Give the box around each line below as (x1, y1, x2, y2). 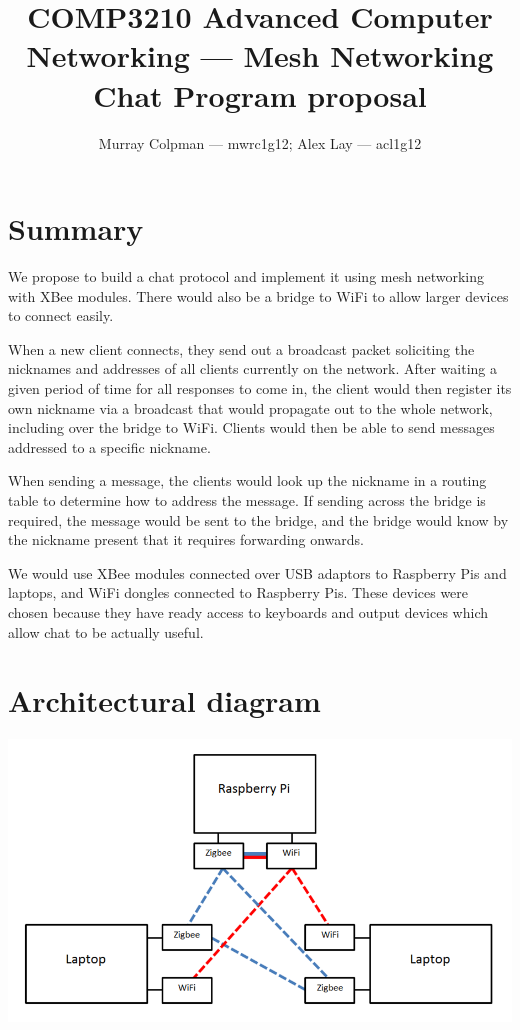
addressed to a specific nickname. (8, 436, 211, 457)
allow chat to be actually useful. (8, 621, 204, 642)
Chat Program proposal (93, 74, 427, 115)
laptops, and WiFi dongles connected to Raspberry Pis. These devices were (8, 582, 469, 603)
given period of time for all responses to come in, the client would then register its (8, 378, 512, 398)
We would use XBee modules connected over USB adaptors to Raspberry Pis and (8, 562, 507, 583)
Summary (8, 208, 144, 249)
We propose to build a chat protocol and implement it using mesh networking (8, 266, 484, 287)
